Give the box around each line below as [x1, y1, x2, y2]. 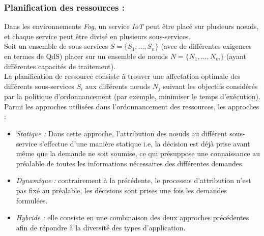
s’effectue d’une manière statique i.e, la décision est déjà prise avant [39, 138, 250, 149]
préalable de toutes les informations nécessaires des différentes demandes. [16, 158, 244, 168]
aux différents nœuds [85, 80, 151, 91]
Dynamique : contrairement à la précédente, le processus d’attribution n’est [16, 175, 251, 186]
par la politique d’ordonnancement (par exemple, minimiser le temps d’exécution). [4, 91, 260, 102]
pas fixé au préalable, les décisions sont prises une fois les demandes [16, 185, 227, 195]
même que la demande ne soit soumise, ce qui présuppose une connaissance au [16, 148, 260, 159]
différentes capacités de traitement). [4, 61, 116, 71]
